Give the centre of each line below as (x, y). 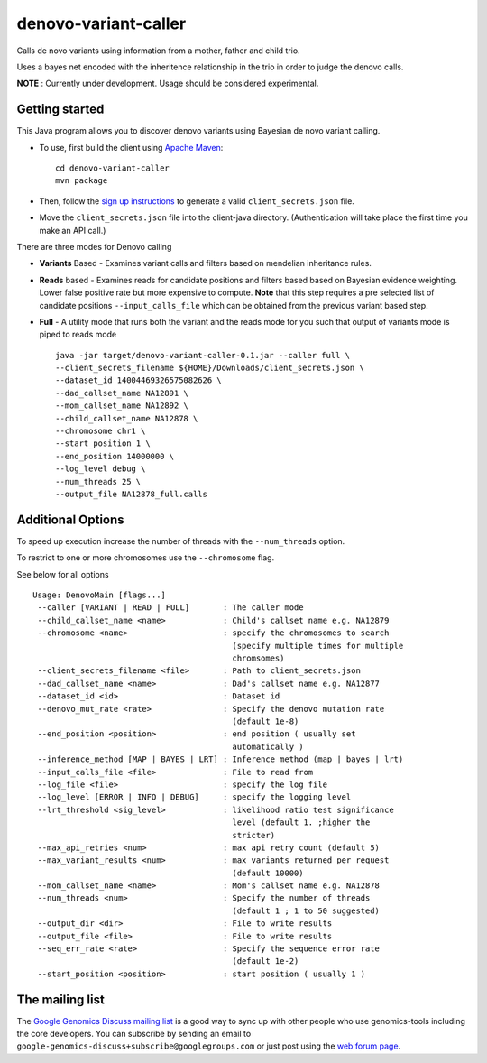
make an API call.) (73, 230)
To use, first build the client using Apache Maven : (131, 147)
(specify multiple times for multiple (318, 646)
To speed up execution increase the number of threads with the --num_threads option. (181, 541)
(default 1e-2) (266, 961)
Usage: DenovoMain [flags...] (100, 595)
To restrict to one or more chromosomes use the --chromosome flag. (146, 558)
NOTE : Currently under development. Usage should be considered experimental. (168, 83)
